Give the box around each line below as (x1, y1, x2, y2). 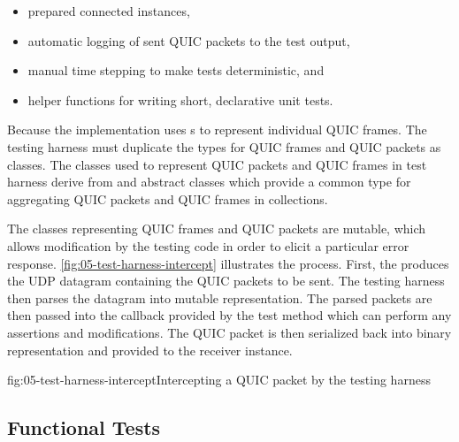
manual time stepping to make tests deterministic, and (27, 61, 325, 80)
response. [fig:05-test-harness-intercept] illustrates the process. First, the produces (7, 254, 449, 272)
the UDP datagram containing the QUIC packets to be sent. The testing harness (7, 271, 445, 290)
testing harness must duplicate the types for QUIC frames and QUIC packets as (7, 137, 441, 156)
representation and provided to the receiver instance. (7, 340, 293, 359)
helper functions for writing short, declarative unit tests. (27, 90, 333, 109)
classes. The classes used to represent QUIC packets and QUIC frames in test (7, 155, 427, 173)
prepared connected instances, (27, 2, 190, 19)
